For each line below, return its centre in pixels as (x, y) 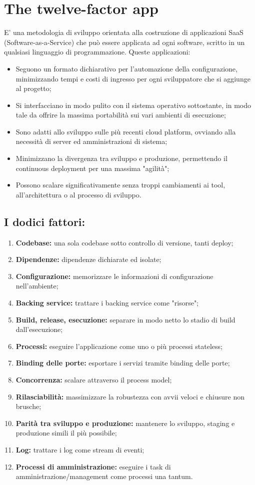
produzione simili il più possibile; (66, 433)
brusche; (28, 406)
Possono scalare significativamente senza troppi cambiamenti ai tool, (120, 185)
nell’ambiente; (37, 286)
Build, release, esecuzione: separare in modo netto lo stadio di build (125, 319)
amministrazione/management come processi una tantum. (104, 476)
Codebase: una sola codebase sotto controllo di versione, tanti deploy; (124, 242)
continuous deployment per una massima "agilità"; (92, 168)
